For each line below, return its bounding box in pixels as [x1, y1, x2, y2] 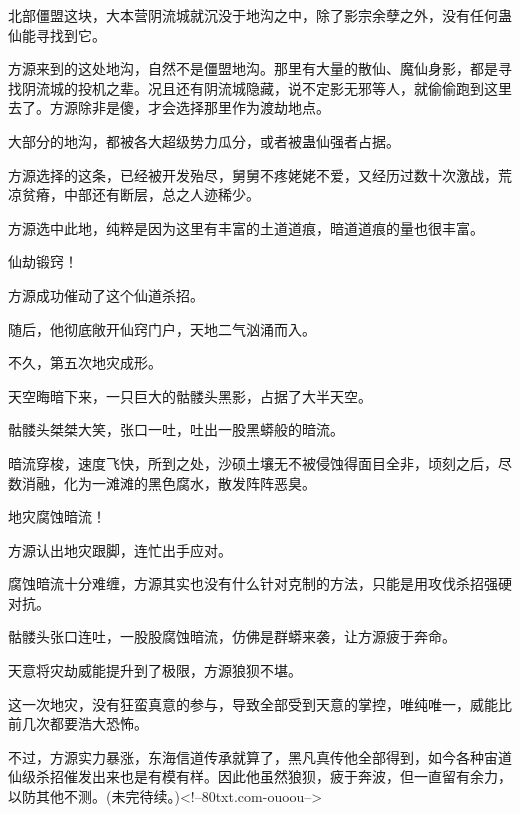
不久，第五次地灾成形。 [8, 352, 162, 373]
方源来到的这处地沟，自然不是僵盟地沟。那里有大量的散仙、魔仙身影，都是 [8, 58, 498, 79]
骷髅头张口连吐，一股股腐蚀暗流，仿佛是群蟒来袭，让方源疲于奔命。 [8, 626, 456, 647]
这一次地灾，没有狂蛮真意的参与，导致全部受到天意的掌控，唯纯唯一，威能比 [8, 693, 512, 714]
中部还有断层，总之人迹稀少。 [63, 184, 260, 205]
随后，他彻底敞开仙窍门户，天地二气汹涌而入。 [8, 318, 316, 339]
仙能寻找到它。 [8, 24, 106, 45]
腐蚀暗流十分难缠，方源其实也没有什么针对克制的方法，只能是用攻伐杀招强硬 [8, 573, 512, 594]
